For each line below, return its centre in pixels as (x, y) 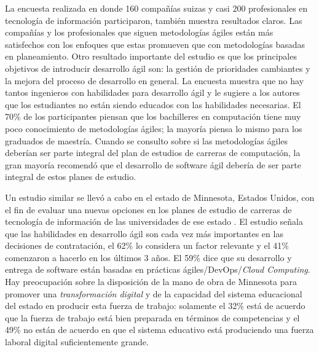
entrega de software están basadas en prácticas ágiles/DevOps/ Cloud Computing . (158, 269)
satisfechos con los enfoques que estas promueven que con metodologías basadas (155, 44)
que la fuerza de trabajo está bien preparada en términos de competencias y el (152, 317)
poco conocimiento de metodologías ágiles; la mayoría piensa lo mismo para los (154, 128)
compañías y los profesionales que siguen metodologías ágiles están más (139, 32)
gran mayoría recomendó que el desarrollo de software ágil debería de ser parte (153, 164)
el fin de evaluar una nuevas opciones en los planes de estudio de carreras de (148, 209)
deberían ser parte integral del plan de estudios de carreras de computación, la (153, 153)
